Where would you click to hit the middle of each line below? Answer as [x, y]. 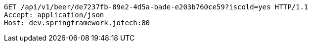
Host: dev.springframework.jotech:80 [77, 23]
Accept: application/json [54, 15]
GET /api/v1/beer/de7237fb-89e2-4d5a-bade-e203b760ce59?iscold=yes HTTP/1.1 [156, 7]
